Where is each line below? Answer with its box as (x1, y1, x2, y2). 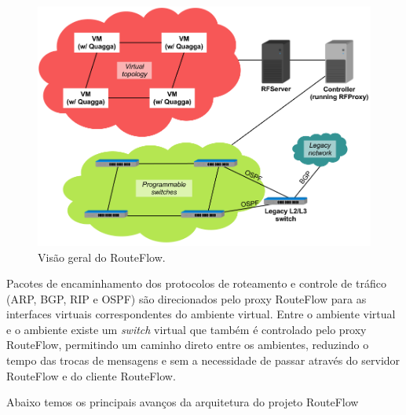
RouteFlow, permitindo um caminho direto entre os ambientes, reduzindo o (6, 336, 369, 353)
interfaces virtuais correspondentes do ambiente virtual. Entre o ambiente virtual (6, 306, 396, 322)
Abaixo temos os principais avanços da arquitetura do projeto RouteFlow (6, 394, 359, 410)
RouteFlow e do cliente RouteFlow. (6, 367, 176, 384)
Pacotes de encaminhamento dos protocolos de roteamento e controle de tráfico (6, 275, 386, 292)
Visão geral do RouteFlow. (38, 248, 166, 265)
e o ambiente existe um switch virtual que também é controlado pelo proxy (6, 321, 367, 337)
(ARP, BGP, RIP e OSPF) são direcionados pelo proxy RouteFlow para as (6, 290, 367, 307)
